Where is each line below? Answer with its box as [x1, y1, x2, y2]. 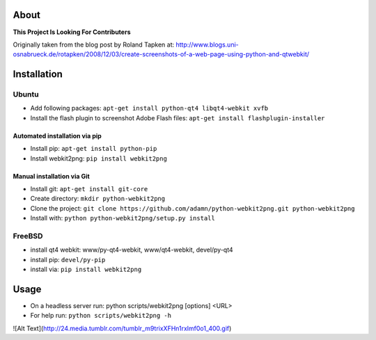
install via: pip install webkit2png [30, 265, 142, 274]
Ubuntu [13, 90, 39, 99]
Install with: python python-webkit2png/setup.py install [30, 214, 215, 222]
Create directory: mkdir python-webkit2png [30, 195, 166, 203]
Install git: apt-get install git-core [30, 185, 148, 193]
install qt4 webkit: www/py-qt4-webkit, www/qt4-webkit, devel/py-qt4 [30, 245, 233, 254]
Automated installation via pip [13, 131, 102, 140]
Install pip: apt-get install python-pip [30, 145, 157, 153]
